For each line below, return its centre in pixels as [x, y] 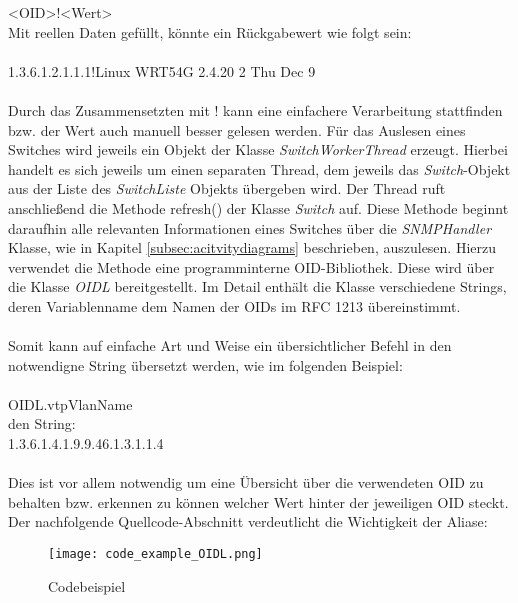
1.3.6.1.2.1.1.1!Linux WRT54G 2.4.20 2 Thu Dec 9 [162, 70]
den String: [42, 423]
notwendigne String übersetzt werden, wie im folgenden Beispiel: [205, 364]
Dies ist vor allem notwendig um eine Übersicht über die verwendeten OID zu [246, 482]
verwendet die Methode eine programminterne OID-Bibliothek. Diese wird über [251, 266]
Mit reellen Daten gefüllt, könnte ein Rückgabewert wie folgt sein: [210, 31]
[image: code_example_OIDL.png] [155, 554]
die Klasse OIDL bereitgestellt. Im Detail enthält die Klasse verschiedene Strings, [257, 286]
